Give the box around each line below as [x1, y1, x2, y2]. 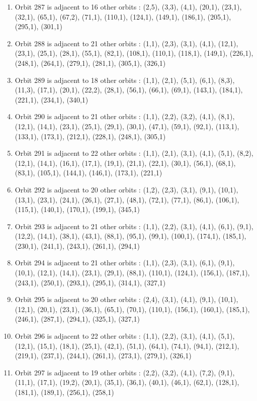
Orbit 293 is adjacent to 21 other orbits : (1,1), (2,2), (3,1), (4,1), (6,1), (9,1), [15, 221, 253, 231]
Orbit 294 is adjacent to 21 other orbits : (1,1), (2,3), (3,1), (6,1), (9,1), [15, 257, 235, 268]
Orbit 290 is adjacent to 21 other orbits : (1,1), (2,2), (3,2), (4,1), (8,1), [15, 111, 235, 122]
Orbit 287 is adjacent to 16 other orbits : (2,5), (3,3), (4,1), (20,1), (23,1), [15, 2, 242, 12]
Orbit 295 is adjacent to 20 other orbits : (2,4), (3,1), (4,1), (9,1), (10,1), [15, 294, 238, 305]
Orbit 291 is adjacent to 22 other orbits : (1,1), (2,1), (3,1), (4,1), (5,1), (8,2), [15, 148, 253, 158]
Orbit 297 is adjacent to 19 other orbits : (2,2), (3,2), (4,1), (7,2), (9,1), [15, 367, 235, 377]
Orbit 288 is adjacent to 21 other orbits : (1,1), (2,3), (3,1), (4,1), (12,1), [15, 38, 238, 48]
